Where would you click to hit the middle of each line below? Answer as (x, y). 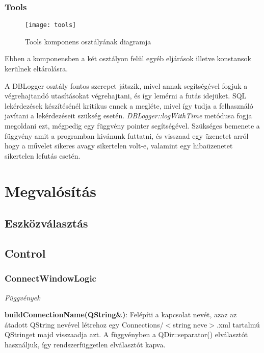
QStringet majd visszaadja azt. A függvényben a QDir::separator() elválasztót (126, 334)
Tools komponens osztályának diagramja (88, 41)
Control (25, 253)
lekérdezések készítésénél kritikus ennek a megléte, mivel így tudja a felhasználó (129, 105)
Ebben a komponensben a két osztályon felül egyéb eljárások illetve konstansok (128, 58)
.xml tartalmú (238, 324)
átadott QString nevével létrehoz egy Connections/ (84, 324)
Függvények (22, 297)
